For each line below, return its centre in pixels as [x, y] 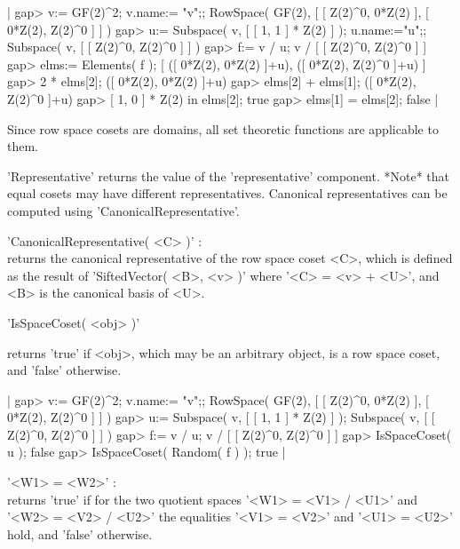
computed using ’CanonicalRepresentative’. [123, 210]
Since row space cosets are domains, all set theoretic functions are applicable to [223, 128]
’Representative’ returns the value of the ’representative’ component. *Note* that [228, 175]
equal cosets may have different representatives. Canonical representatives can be [227, 193]
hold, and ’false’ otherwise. [80, 533]
